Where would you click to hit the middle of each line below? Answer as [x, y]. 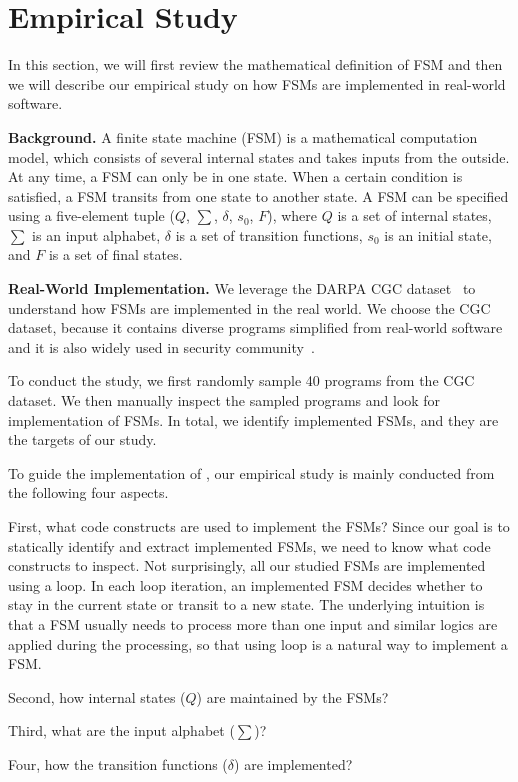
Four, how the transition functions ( [118, 763]
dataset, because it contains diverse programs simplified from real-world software [255, 327]
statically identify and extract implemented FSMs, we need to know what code [249, 545]
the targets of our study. [82, 439]
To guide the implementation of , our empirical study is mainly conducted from [251, 472]
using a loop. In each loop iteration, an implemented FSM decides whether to [245, 584]
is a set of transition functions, [269, 234]
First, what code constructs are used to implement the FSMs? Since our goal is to [259, 526]
